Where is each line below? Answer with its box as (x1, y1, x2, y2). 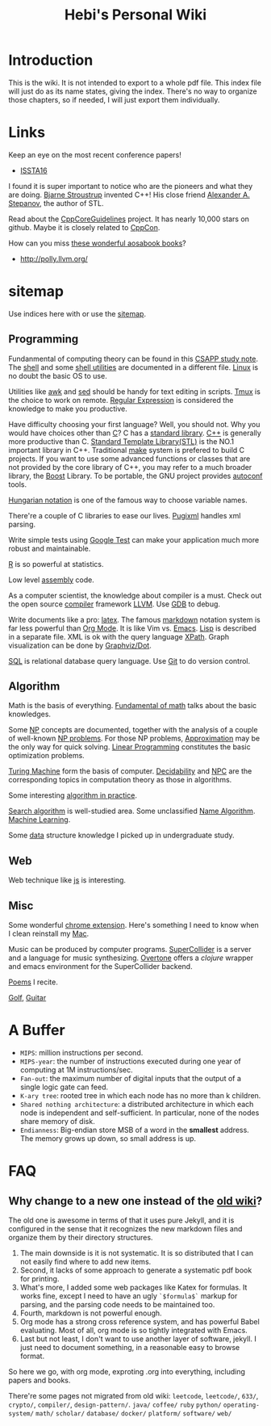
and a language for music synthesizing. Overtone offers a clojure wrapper (8, 953, 254, 963)
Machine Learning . (8, 815, 71, 824)
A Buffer (8, 1021, 66, 1039)
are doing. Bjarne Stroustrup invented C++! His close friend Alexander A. (8, 190, 250, 199)
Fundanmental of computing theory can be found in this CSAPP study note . (8, 354, 259, 363)
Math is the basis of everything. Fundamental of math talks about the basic (8, 701, 257, 711)
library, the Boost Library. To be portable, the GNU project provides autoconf (8, 471, 264, 480)
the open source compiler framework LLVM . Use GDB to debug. (8, 599, 220, 609)
